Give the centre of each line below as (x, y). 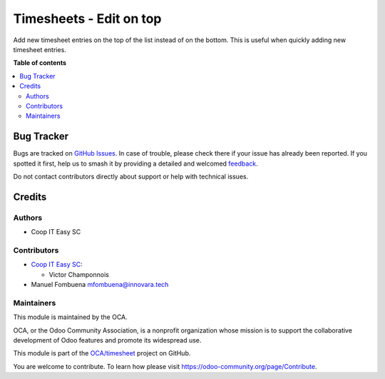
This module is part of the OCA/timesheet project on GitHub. (102, 353)
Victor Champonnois (79, 274)
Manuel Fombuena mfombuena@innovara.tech (100, 285)
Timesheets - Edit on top (87, 19)
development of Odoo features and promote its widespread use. (107, 340)
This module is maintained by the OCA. (70, 317)
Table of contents (40, 63)
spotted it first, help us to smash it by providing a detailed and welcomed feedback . (135, 163)
